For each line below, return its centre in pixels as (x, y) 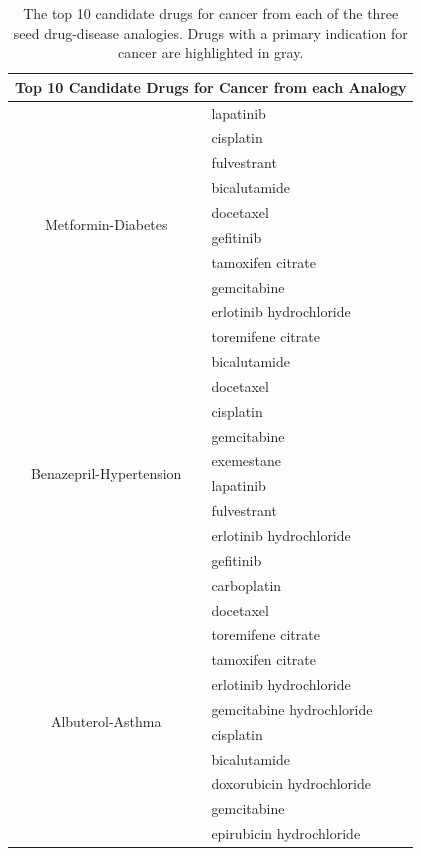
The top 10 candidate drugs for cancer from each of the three (211, 13)
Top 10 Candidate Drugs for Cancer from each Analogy (211, 86)
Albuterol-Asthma (106, 721)
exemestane (246, 460)
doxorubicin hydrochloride (291, 783)
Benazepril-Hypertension (106, 472)
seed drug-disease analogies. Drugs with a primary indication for (210, 32)
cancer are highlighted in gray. (211, 52)
